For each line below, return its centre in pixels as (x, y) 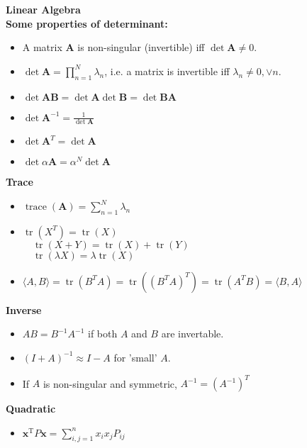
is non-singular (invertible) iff (141, 47)
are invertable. (192, 334)
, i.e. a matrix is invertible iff (167, 71)
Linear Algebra (43, 9)
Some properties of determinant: (87, 23)
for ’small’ (135, 357)
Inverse (24, 309)
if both (103, 334)
